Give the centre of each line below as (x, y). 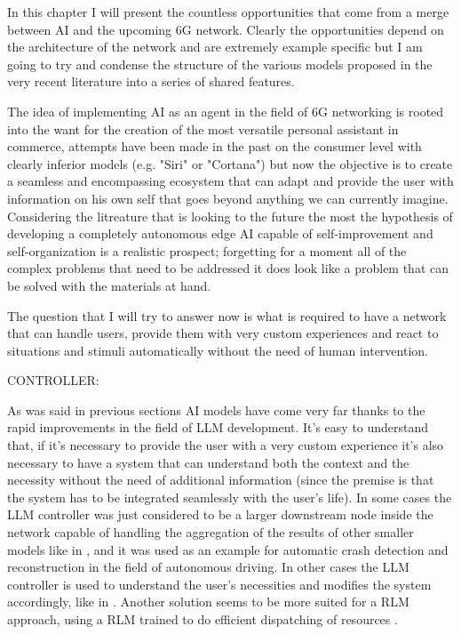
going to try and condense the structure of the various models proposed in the (220, 64)
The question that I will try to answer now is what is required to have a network (227, 315)
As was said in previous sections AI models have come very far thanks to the (216, 409)
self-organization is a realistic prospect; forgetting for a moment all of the (207, 250)
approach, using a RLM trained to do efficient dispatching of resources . (203, 619)
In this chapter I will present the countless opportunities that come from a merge (228, 12)
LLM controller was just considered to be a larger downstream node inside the (220, 514)
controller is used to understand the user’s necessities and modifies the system (219, 584)
